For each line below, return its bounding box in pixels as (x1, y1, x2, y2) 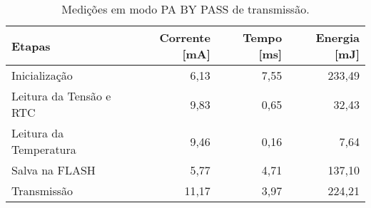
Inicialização (11, 67, 73, 83)
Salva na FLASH (11, 162, 96, 178)
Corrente (159, 29, 210, 46)
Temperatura (11, 141, 76, 157)
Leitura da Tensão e (11, 88, 111, 104)
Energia (315, 29, 360, 46)
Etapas (11, 37, 51, 54)
